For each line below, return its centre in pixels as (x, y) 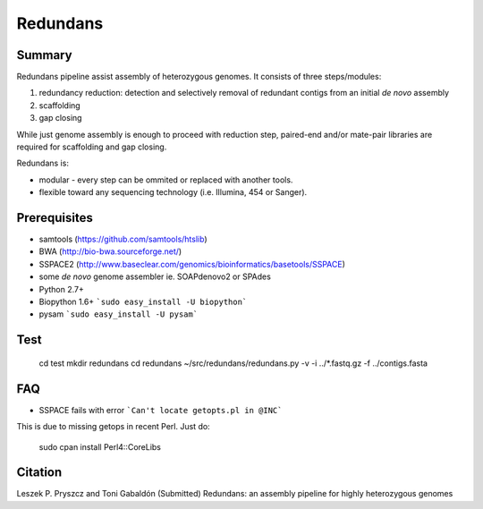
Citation (39, 473)
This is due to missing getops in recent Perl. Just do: (113, 427)
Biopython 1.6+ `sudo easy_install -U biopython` (143, 302)
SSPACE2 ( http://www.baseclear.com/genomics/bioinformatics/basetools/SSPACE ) (192, 264)
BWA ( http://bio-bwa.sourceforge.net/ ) (110, 251)
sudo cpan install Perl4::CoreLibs (100, 446)
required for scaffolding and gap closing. (92, 147)
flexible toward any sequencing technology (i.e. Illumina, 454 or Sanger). (173, 192)
